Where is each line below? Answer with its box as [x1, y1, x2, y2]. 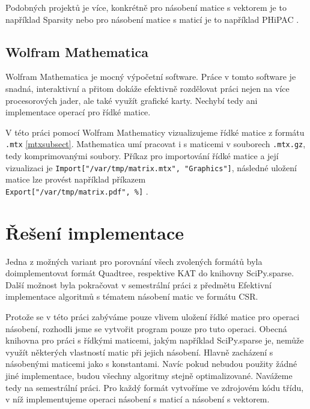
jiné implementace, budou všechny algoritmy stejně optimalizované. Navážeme [5, 369, 293, 381]
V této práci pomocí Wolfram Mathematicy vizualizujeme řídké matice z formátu [5, 126, 305, 138]
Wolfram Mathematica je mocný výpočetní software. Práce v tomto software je [5, 70, 296, 83]
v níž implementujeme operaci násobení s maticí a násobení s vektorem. [5, 393, 270, 405]
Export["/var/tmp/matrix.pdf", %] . [5, 184, 148, 197]
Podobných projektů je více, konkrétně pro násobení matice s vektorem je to [5, 1, 287, 13]
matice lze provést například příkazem [5, 173, 146, 186]
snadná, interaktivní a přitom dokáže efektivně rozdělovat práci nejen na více [5, 82, 290, 94]
